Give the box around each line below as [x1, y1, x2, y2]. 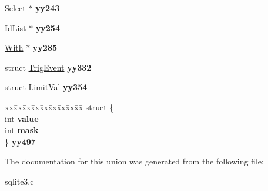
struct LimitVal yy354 [5, 81, 88, 93]
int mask [5, 124, 39, 136]
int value [5, 112, 39, 124]
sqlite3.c [5, 174, 34, 187]
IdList [5, 21, 26, 34]
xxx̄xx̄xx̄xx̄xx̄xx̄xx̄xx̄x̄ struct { [5, 100, 114, 113]
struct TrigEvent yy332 [5, 61, 92, 73]
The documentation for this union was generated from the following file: [5, 155, 264, 167]
